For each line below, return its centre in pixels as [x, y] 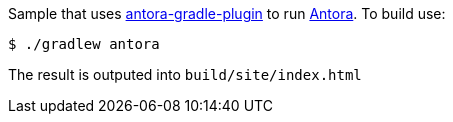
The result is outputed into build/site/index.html [185, 74]
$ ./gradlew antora [84, 44]
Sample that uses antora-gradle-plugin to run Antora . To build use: [227, 13]
